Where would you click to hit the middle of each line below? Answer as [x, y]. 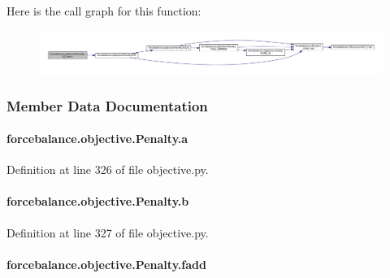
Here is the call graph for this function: [104, 11]
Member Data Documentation [107, 105]
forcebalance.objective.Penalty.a [97, 139]
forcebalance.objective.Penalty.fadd [106, 264]
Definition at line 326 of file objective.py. [108, 169]
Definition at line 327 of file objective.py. [108, 232]
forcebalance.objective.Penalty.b [98, 201]
